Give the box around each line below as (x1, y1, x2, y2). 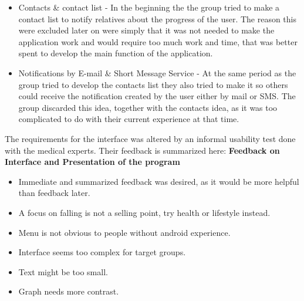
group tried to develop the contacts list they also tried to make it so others (18, 78, 288, 90)
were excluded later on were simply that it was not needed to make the (18, 24, 275, 36)
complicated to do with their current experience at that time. (18, 113, 239, 125)
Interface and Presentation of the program (5, 155, 180, 168)
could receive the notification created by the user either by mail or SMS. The (18, 90, 296, 102)
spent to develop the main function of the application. (18, 47, 213, 59)
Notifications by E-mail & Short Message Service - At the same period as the (18, 66, 296, 79)
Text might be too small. (18, 265, 108, 278)
